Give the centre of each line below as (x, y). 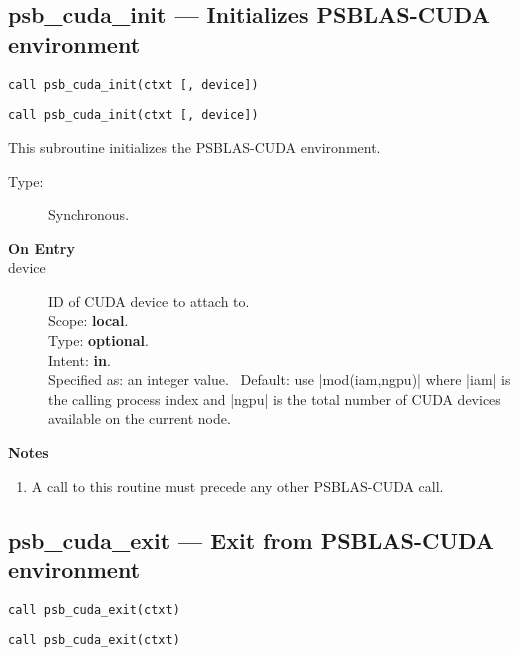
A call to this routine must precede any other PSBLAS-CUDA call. (237, 485)
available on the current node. (139, 418)
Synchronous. (89, 214)
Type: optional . (98, 340)
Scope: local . (88, 320)
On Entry (41, 247)
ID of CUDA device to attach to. (149, 300)
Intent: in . (79, 359)
